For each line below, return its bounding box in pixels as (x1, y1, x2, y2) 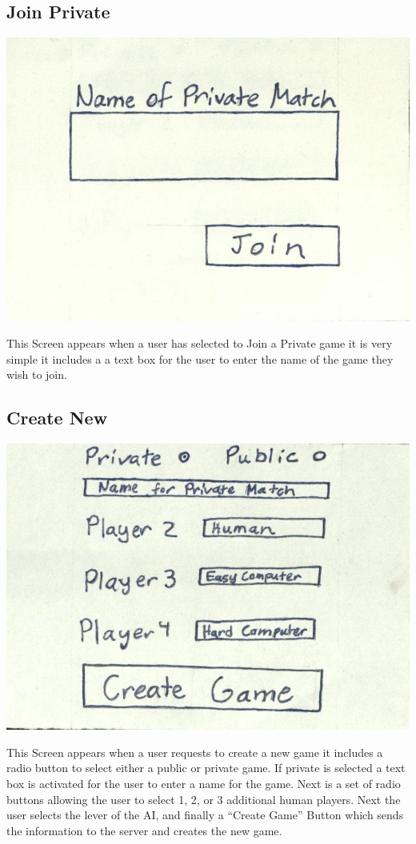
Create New (6, 405, 108, 430)
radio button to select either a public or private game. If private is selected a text (6, 759, 406, 776)
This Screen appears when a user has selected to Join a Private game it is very (6, 335, 393, 352)
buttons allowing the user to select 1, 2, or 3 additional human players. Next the (6, 790, 401, 807)
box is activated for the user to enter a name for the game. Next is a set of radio (6, 774, 401, 791)
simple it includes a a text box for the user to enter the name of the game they (6, 350, 394, 367)
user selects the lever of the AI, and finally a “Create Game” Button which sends (6, 806, 404, 823)
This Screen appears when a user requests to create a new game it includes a (6, 743, 383, 760)
